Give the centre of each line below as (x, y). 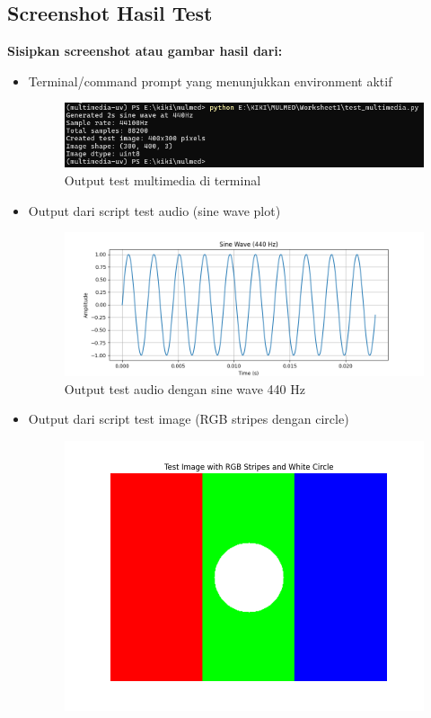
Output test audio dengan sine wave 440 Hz (185, 388)
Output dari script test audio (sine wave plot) (154, 210)
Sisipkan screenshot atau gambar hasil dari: (145, 51)
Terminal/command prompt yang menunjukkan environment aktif (210, 81)
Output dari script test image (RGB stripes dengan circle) (189, 419)
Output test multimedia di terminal (163, 179)
